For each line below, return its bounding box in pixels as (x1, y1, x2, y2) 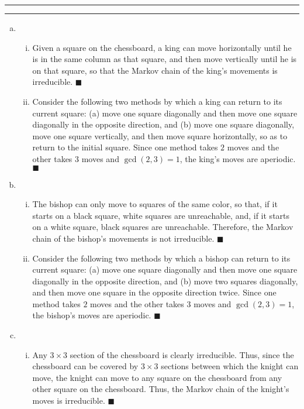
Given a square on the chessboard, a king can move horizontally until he (32, 41, 292, 53)
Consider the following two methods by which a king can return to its (32, 95, 282, 107)
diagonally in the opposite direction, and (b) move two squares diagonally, (32, 274, 298, 287)
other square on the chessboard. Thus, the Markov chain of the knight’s (32, 383, 289, 395)
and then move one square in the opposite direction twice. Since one (32, 286, 277, 298)
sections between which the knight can (161, 360, 299, 372)
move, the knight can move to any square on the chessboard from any (32, 371, 282, 383)
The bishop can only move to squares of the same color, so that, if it (32, 198, 278, 210)
